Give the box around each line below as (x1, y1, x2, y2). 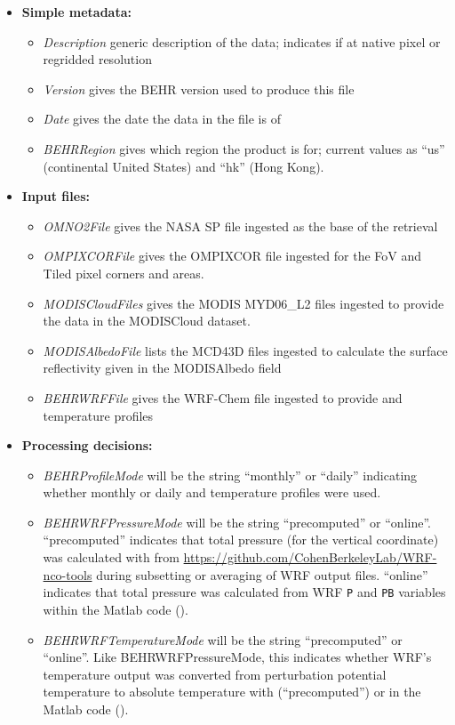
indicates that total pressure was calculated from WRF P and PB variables (43, 583, 446, 601)
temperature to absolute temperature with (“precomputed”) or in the (43, 682, 421, 701)
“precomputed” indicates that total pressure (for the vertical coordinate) (43, 530, 439, 549)
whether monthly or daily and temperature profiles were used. (43, 483, 381, 502)
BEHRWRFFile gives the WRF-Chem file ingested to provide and (43, 388, 403, 407)
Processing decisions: (21, 436, 153, 455)
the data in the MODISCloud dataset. (43, 311, 251, 330)
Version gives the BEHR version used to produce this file (43, 79, 355, 98)
